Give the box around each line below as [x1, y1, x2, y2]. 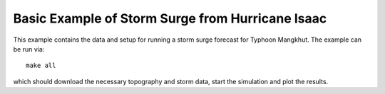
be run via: [13, 45, 45, 53]
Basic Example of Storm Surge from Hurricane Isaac [13, 11, 327, 26]
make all [26, 61, 56, 70]
